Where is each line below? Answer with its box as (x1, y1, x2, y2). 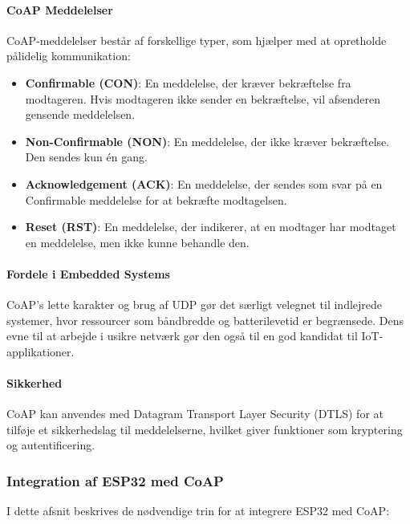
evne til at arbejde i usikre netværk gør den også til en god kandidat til (6, 327, 358, 344)
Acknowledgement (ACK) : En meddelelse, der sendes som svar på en (25, 175, 383, 192)
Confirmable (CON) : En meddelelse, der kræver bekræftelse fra (25, 74, 351, 91)
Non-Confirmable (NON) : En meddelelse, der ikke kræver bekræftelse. (25, 132, 390, 149)
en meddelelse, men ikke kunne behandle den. (25, 234, 250, 250)
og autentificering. (6, 437, 95, 453)
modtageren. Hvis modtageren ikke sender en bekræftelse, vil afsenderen (25, 90, 381, 107)
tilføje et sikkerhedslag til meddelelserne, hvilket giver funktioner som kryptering (6, 420, 403, 437)
